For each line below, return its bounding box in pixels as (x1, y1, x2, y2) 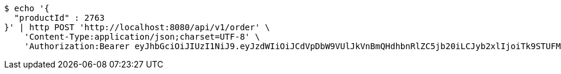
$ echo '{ (4, 4, 49, 13)
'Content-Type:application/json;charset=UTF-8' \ (24, 32, 260, 41)
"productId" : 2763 (14, 13, 105, 22)
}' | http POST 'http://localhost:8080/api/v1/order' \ (4, 22, 270, 32)
